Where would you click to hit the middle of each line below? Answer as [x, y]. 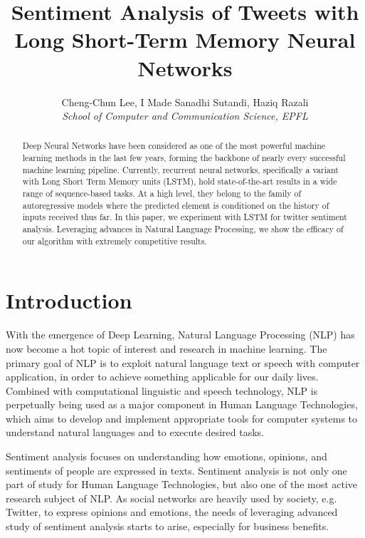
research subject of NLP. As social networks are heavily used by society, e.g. [171, 498]
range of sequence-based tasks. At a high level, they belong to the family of [162, 193]
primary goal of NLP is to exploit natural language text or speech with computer [183, 362]
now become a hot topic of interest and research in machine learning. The [166, 348]
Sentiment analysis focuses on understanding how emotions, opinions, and [166, 456]
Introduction [69, 300]
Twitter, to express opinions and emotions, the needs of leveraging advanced [172, 512]
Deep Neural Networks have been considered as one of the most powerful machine [174, 146]
